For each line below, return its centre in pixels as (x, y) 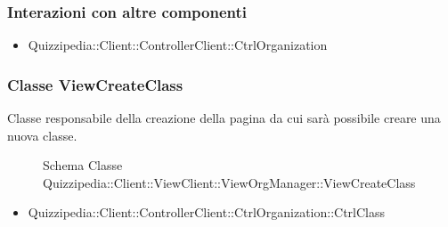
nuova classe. (42, 135)
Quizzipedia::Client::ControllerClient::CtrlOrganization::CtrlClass (206, 212)
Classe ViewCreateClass (95, 84)
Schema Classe (83, 165)
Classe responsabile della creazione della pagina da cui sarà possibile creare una (224, 118)
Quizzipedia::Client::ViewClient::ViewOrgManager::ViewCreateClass (229, 182)
